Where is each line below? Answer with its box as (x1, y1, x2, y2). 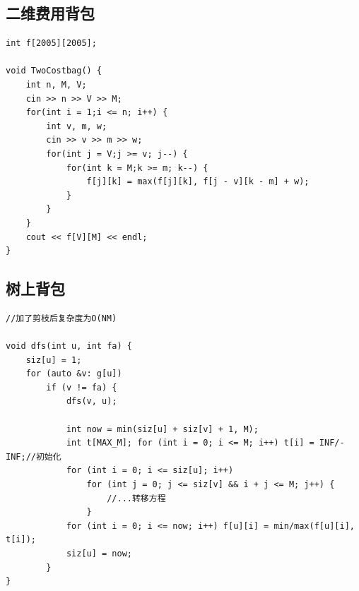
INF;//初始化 (6, 451, 61, 462)
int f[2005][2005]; (6, 38, 97, 49)
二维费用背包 (6, 2, 95, 24)
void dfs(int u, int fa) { (6, 341, 132, 352)
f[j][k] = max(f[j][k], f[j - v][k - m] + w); (86, 177, 310, 187)
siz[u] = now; (66, 549, 132, 559)
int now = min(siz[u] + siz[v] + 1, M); (66, 424, 259, 434)
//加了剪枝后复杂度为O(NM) (6, 313, 117, 323)
